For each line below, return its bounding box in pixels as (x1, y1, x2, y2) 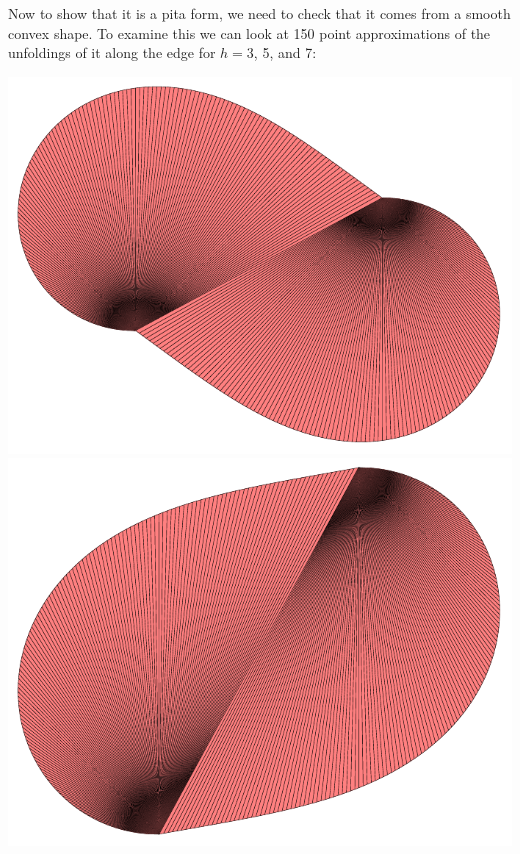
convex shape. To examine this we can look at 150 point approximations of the (8, 22, 491, 43)
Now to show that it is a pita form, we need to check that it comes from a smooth (8, 3, 511, 23)
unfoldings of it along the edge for (8, 42, 216, 63)
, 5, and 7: (253, 42, 317, 63)
